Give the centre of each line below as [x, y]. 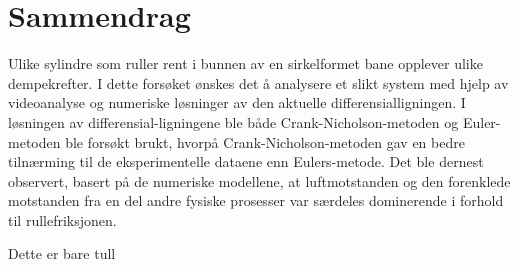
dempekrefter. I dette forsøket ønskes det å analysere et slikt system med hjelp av [258, 82]
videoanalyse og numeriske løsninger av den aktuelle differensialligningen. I [237, 102]
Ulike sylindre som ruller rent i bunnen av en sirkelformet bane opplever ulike [245, 63]
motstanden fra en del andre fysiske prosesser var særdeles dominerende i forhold [256, 200]
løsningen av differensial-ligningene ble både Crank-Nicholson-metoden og [233, 121]
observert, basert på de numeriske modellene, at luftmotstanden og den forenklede [259, 180]
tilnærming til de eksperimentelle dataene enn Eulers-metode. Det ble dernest [246, 161]
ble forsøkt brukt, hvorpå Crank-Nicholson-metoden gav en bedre [265, 141]
